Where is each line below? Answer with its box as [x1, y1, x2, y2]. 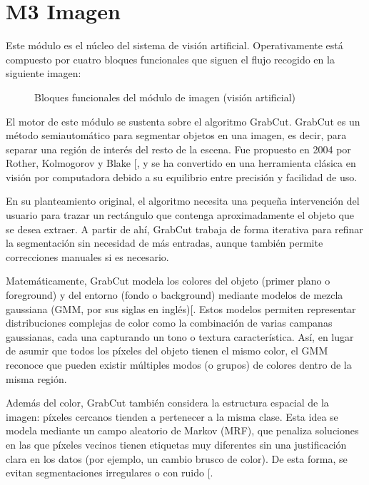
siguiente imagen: [6, 66, 81, 81]
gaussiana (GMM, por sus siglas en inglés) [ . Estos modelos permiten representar [6, 301, 356, 316]
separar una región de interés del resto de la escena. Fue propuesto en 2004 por [6, 141, 351, 156]
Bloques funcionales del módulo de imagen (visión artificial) [34, 89, 296, 104]
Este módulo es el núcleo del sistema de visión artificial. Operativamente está [6, 38, 343, 53]
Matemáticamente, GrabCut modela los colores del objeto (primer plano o [6, 273, 330, 288]
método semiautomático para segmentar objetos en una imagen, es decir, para [6, 128, 347, 143]
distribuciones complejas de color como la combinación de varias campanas [6, 315, 333, 330]
